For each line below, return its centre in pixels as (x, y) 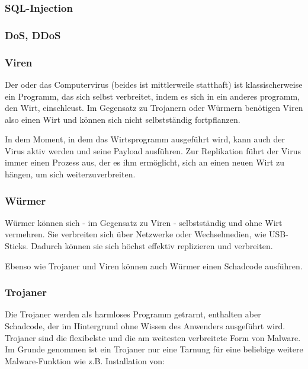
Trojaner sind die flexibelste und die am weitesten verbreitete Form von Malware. (153, 337)
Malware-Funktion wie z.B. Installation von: (85, 360)
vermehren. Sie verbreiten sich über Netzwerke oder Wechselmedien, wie (136, 234)
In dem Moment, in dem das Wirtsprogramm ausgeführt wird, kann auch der (145, 139)
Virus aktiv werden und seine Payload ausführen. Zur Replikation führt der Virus (153, 150)
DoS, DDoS (33, 35)
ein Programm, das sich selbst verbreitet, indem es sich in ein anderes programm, (152, 96)
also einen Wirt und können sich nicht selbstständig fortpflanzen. (123, 119)
